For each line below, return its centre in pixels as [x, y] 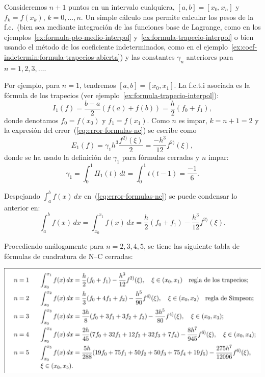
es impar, [193, 120]
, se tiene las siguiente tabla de [191, 246]
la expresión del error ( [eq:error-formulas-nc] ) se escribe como [100, 130]
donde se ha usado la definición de [58, 157]
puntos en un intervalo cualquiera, [122, 7]
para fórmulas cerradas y [161, 157]
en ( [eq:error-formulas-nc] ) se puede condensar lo [161, 195]
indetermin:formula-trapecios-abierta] [62, 56]
